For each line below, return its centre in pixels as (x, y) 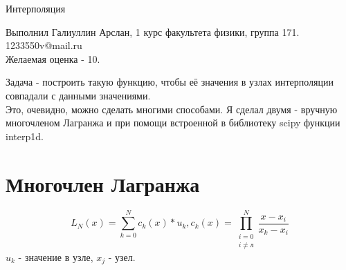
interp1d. (25, 136)
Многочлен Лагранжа (103, 183)
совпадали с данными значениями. (78, 95)
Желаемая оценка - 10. (53, 58)
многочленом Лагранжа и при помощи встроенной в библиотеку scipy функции (173, 123)
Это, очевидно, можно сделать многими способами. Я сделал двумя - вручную (172, 109)
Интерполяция (36, 8)
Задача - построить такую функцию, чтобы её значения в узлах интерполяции (170, 82)
